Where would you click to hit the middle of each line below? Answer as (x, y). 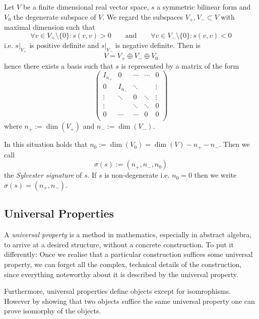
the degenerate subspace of (55, 16)
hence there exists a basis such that (59, 65)
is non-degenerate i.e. (137, 175)
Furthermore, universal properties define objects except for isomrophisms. (118, 291)
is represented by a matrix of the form (180, 65)
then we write (215, 175)
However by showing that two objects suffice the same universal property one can (129, 301)
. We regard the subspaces (143, 16)
